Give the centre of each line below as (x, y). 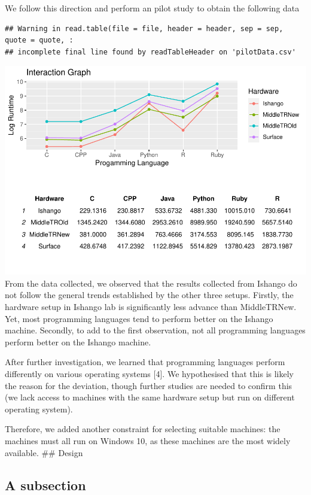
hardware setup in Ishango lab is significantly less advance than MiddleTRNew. (151, 307)
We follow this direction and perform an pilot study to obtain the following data (152, 8)
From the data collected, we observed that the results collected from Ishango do (151, 283)
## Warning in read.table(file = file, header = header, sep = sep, (144, 28)
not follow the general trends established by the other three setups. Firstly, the (149, 295)
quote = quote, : (39, 40)
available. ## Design (44, 452)
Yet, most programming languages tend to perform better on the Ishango (139, 318)
